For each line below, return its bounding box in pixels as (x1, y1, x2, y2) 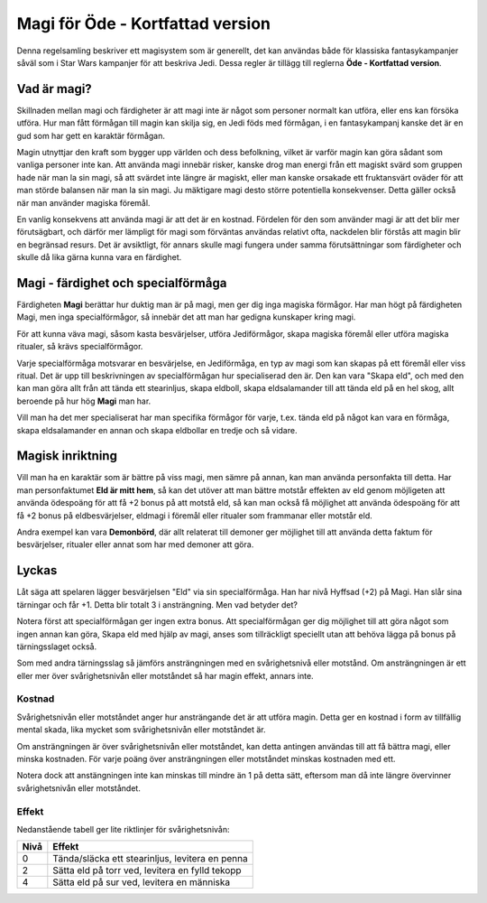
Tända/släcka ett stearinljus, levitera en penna (52, 852, 248, 865)
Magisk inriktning (16, 448, 117, 464)
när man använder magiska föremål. (16, 197, 151, 208)
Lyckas (16, 563, 58, 578)
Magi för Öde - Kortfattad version (16, 14, 271, 33)
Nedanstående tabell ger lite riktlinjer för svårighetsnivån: (16, 824, 230, 834)
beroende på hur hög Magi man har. (16, 396, 152, 406)
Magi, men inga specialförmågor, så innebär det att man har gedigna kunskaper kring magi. (16, 312, 356, 322)
